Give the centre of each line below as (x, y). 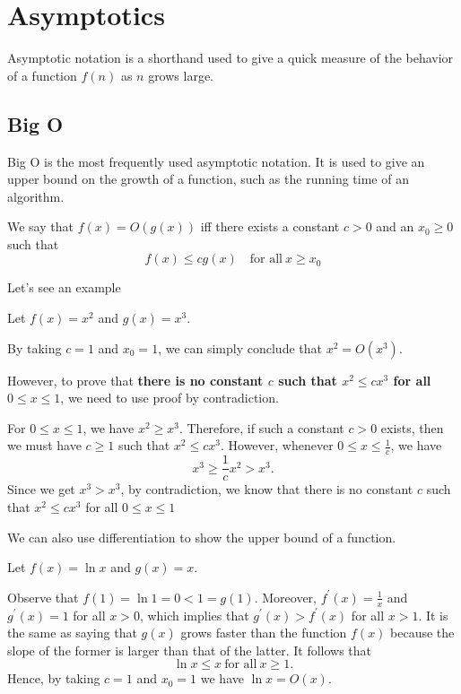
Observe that (43, 597)
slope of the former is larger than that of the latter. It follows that (190, 650)
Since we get (41, 489)
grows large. (181, 75)
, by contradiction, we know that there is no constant (267, 489)
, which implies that (194, 615)
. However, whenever (277, 445)
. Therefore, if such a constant (261, 427)
